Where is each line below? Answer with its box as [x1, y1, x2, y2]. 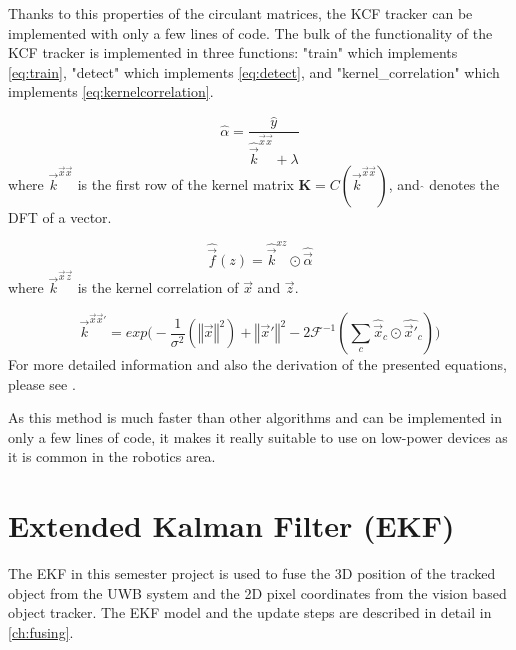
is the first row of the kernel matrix [77, 173, 294, 194]
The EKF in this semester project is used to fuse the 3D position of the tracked [8, 563, 496, 584]
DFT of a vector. [8, 206, 112, 227]
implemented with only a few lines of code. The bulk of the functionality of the [8, 22, 493, 43]
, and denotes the [388, 173, 500, 194]
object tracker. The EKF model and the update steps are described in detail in [8, 602, 492, 623]
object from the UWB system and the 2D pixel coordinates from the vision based [8, 582, 507, 603]
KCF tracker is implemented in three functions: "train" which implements [8, 42, 458, 63]
